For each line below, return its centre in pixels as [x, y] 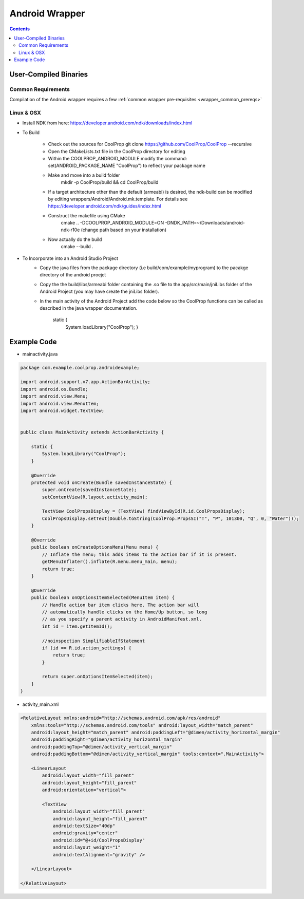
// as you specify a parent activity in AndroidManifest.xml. [122, 619]
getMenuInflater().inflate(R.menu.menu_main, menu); [110, 562]
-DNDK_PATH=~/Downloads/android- [205, 223]
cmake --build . [77, 247]
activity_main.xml [41, 704]
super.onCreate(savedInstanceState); [89, 490]
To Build [31, 132]
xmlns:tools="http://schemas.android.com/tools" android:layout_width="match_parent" [142, 725]
